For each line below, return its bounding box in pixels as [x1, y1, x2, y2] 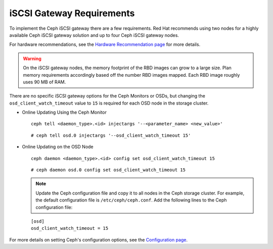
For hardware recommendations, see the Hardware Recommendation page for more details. [9, 41, 201, 47]
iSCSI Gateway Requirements [9, 8, 135, 19]
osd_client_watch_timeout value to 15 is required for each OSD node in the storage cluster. [9, 100, 209, 106]
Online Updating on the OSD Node [22, 144, 94, 150]
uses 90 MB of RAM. [23, 79, 66, 85]
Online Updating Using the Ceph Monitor [22, 109, 107, 116]
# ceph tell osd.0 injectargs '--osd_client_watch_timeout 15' [31, 132, 191, 138]
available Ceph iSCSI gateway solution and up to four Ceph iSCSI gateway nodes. [9, 32, 179, 38]
